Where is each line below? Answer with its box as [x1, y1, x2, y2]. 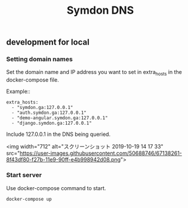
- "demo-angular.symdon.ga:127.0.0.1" [11, 115, 109, 121]
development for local [6, 37, 90, 48]
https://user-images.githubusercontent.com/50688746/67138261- [20, 150, 182, 157]
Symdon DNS [66, 4, 134, 17]
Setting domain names [6, 55, 73, 63]
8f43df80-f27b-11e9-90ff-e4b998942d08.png [6, 156, 121, 163]
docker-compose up [6, 196, 52, 202]
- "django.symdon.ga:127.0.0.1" [11, 120, 93, 126]
